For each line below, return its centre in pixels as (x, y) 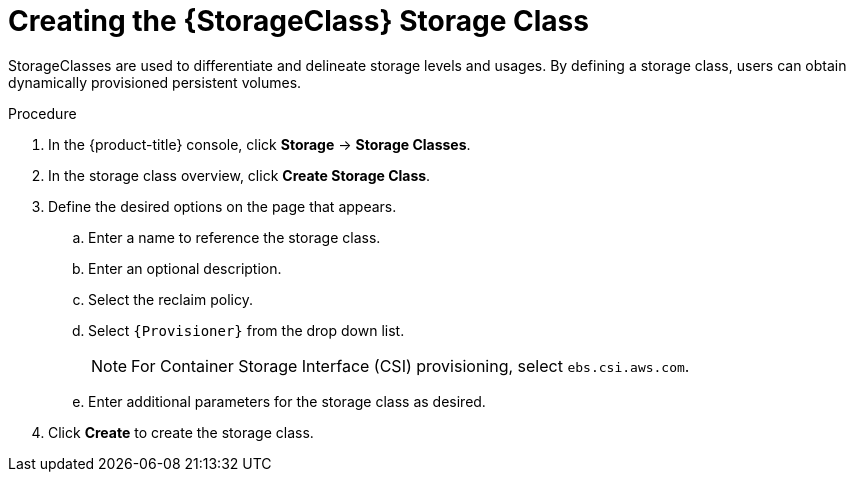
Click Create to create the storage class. (181, 432)
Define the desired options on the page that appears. (222, 206)
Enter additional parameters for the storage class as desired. (287, 401)
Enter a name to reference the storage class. (234, 237)
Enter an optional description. (185, 268)
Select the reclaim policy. (170, 299)
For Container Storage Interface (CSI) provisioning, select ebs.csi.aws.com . (410, 365)
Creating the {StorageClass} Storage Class (298, 21)
